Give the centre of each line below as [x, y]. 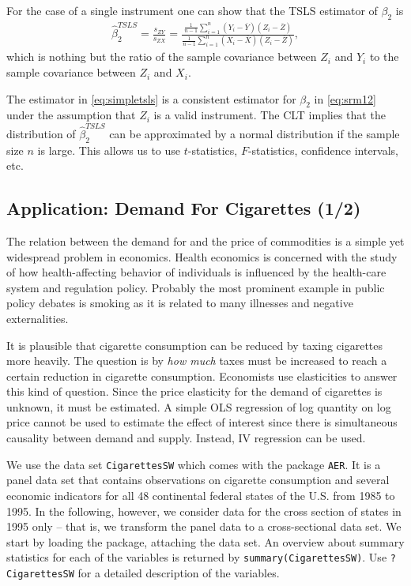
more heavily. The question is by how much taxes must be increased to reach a [197, 361]
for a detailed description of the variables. [179, 572]
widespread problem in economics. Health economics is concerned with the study [202, 256]
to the [384, 56]
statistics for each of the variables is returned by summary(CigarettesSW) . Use [197, 557]
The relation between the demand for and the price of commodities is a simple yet [205, 240]
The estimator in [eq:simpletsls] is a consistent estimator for [151, 98]
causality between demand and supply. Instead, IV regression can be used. [186, 438]
